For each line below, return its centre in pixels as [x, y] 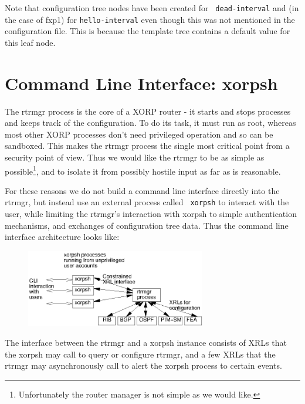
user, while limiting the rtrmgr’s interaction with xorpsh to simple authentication [151, 214]
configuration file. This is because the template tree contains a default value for [148, 31]
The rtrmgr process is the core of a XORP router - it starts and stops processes [148, 111]
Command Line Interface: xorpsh [141, 83]
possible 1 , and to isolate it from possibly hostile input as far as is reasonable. [143, 170]
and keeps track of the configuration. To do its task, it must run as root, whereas [150, 123]
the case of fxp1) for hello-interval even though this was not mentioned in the [150, 19]
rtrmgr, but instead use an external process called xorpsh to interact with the [147, 202]
